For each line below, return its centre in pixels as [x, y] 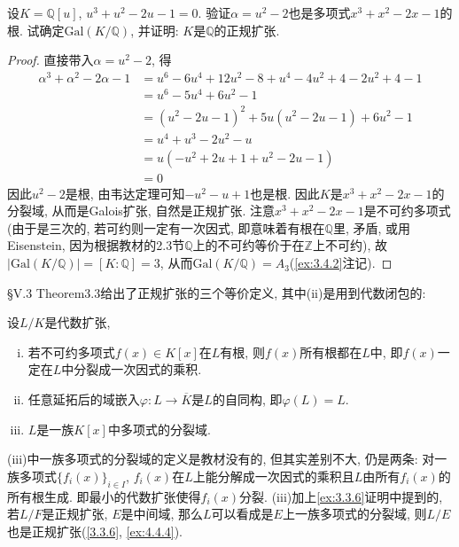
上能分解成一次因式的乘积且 [273, 476]
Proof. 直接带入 [51, 60]
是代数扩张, [78, 322]
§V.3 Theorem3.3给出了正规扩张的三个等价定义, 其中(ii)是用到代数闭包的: [217, 292]
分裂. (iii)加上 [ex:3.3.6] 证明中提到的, [341, 496]
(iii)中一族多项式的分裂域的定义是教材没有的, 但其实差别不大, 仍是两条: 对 [221, 459]
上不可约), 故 [350, 245]
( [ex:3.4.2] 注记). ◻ [341, 263]
